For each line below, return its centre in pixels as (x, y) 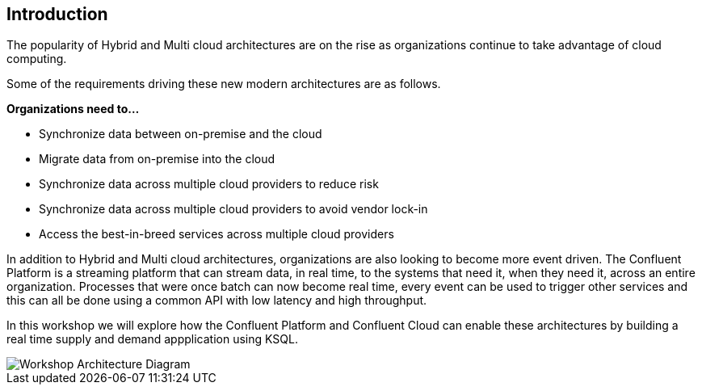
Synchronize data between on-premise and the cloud (181, 134)
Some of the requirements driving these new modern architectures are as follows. (224, 84)
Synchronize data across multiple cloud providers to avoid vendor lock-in (233, 209)
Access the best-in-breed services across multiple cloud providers (216, 234)
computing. (37, 59)
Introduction (57, 14)
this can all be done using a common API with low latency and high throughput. (217, 301)
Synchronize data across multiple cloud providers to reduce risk (209, 184)
